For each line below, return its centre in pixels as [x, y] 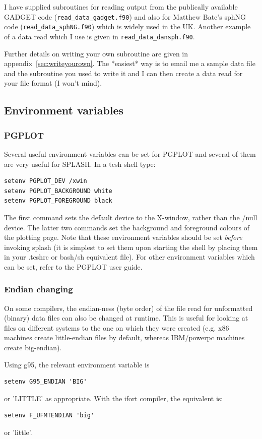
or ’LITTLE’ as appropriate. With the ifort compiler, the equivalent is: [114, 398]
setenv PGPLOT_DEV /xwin [46, 181]
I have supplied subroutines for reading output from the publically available [121, 7]
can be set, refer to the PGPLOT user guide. [73, 266]
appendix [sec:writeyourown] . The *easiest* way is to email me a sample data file [130, 63]
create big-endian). [33, 348]
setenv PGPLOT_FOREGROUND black [58, 201]
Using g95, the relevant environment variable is [77, 364]
